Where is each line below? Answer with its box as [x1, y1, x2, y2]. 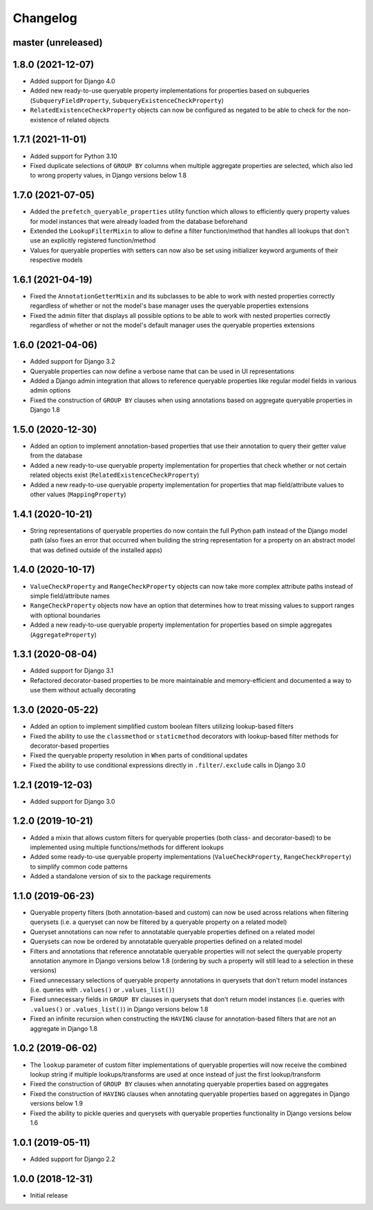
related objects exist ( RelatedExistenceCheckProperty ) [30, 471, 200, 480]
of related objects [59, 115, 110, 124]
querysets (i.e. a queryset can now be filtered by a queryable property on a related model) [30, 918, 287, 926]
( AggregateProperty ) [30, 630, 97, 639]
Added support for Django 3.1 [30, 667, 114, 675]
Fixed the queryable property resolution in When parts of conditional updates [30, 751, 248, 759]
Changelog [12, 10, 77, 26]
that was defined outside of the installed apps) [30, 546, 162, 554]
